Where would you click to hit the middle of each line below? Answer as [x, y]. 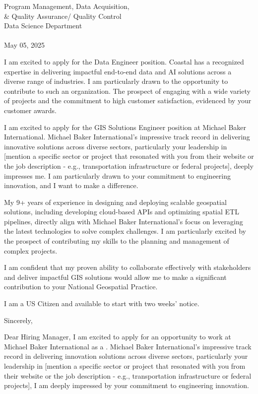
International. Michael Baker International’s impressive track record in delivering [127, 137]
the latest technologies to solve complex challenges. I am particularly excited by [125, 231]
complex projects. [31, 250]
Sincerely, [18, 320]
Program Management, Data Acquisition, [67, 6]
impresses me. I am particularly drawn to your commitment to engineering [117, 175]
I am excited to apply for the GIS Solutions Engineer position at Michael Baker [125, 127]
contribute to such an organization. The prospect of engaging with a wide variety [127, 91]
